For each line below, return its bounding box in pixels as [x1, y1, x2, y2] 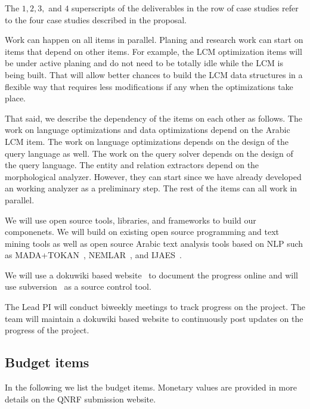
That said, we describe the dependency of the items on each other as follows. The [5, 111, 302, 124]
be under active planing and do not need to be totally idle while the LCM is [5, 57, 283, 69]
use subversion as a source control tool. [5, 280, 151, 293]
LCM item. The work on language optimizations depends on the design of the [5, 135, 289, 147]
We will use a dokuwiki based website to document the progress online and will [5, 268, 299, 281]
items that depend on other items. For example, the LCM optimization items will [5, 45, 302, 57]
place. [5, 92, 26, 104]
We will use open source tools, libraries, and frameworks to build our [5, 213, 256, 226]
